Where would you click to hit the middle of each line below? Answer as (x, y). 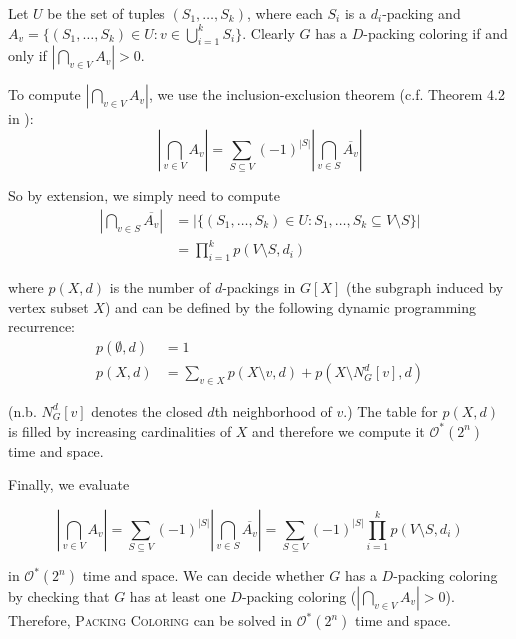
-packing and (421, 13)
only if (27, 55)
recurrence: (42, 326)
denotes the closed (147, 410)
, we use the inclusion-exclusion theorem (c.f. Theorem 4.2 (326, 94)
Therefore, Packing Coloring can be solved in (150, 620)
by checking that (59, 596)
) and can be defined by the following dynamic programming (290, 306)
